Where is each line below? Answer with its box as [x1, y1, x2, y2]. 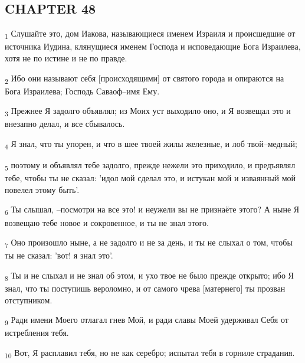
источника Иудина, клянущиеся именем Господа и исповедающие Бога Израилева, [5, 40, 301, 53]
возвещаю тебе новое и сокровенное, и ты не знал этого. [5, 216, 209, 228]
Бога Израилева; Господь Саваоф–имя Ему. [5, 84, 160, 97]
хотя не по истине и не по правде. [5, 51, 127, 64]
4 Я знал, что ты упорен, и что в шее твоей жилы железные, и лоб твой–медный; [5, 137, 297, 151]
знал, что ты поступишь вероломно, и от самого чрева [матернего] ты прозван [5, 282, 286, 294]
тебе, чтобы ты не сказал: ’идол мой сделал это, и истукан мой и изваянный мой [5, 172, 296, 184]
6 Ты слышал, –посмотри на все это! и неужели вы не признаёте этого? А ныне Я [5, 203, 300, 217]
